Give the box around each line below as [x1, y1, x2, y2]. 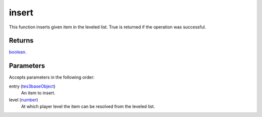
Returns [9, 37, 34, 45]
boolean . [9, 49, 27, 55]
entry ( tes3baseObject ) [9, 83, 56, 89]
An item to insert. [21, 90, 56, 96]
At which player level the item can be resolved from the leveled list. [21, 104, 155, 109]
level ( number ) [9, 97, 38, 103]
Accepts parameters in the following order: [9, 75, 95, 80]
